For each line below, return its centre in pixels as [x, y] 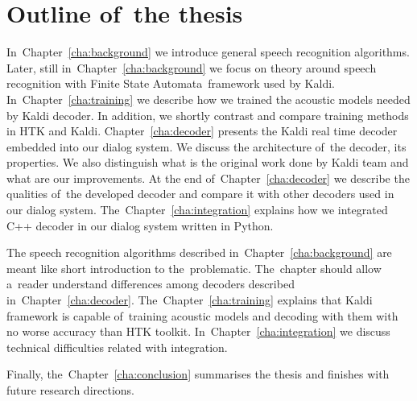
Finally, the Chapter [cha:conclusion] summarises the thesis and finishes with [198, 374]
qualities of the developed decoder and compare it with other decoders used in [200, 194]
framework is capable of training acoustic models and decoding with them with [202, 315]
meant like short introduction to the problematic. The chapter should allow [194, 268]
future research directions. [70, 390]
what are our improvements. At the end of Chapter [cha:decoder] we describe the [208, 178]
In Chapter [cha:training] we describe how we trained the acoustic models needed [208, 99]
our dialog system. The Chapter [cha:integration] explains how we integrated [197, 210]
